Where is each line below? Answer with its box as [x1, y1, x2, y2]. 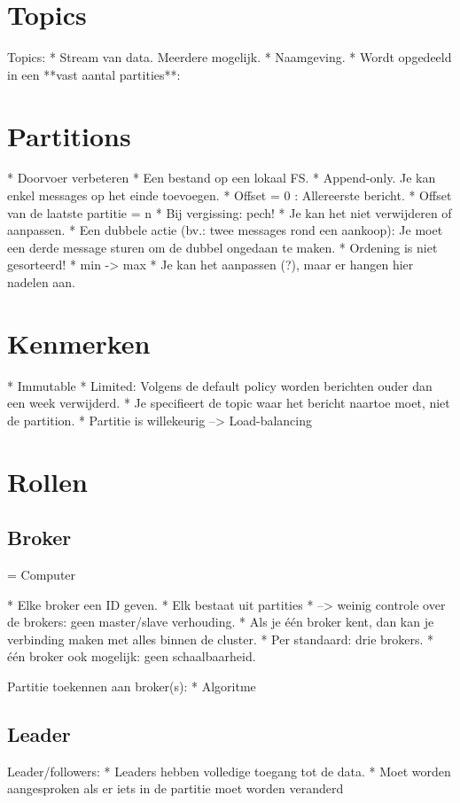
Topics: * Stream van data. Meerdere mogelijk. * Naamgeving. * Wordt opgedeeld [7, 48, 452, 66]
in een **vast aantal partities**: [7, 65, 181, 83]
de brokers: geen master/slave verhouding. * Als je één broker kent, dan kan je [7, 612, 434, 631]
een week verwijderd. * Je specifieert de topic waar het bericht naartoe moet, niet [7, 394, 450, 412]
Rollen [7, 463, 88, 499]
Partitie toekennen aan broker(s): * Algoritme [7, 677, 256, 696]
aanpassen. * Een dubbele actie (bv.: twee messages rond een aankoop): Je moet [7, 221, 443, 239]
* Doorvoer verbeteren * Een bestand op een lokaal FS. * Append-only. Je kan [7, 168, 436, 187]
